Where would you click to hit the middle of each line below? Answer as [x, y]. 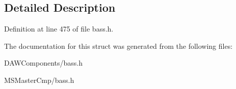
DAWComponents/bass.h [44, 63]
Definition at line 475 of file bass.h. [59, 29]
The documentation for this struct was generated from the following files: [119, 46]
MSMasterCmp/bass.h [39, 80]
